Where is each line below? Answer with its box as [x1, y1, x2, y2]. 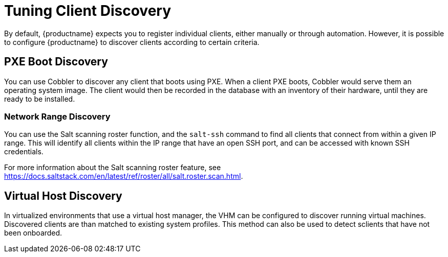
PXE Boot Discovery [4, 55, 108, 68]
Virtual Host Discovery [4, 189, 122, 202]
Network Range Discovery [4, 111, 111, 122]
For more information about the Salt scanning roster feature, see [4, 163, 221, 172]
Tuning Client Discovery [4, 2, 172, 19]
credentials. [4, 147, 44, 156]
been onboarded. [4, 228, 62, 238]
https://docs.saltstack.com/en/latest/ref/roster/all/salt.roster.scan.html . [4, 172, 243, 181]
